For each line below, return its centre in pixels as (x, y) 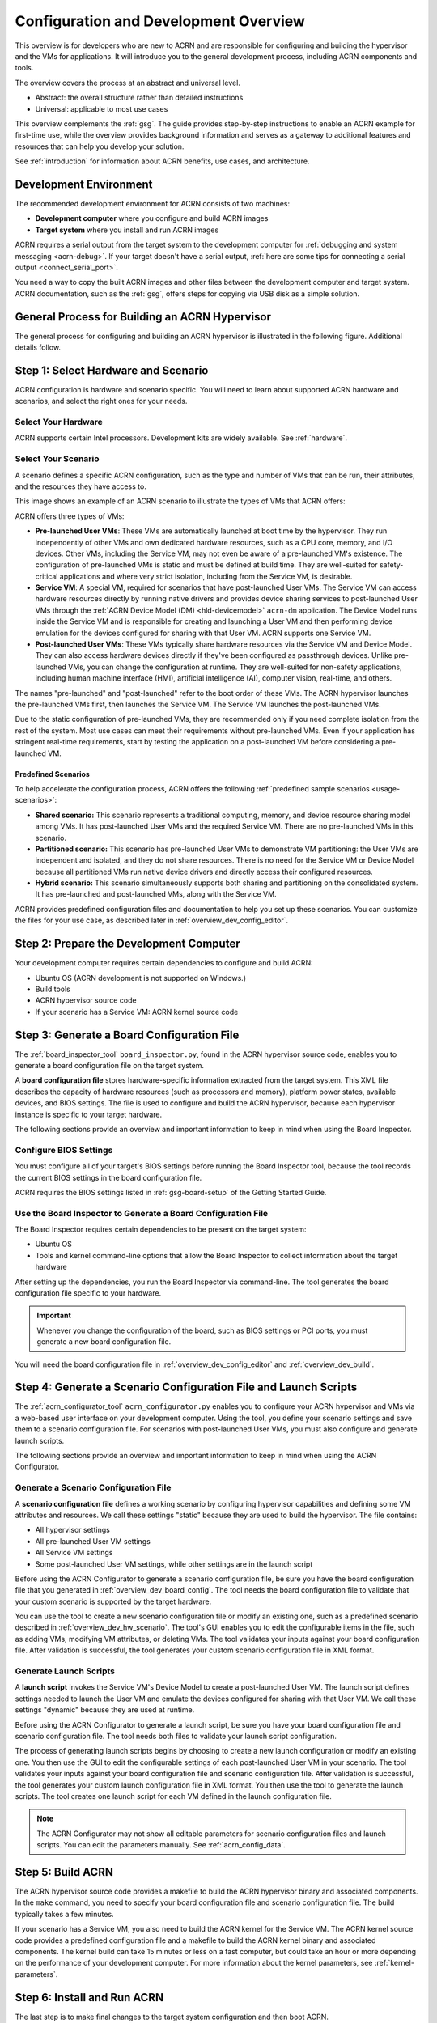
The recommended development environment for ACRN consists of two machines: (153, 203)
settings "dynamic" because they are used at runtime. (105, 1710)
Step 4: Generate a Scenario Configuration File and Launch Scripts (186, 1387)
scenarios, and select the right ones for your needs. (101, 401)
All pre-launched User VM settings (93, 1541)
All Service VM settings (74, 1553)
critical (47, 576)
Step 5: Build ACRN (64, 1872)
